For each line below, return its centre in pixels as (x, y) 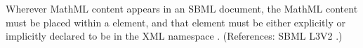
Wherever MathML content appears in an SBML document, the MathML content (182, 8)
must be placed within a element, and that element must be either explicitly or (176, 22)
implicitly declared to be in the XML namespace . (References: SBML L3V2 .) (174, 36)
